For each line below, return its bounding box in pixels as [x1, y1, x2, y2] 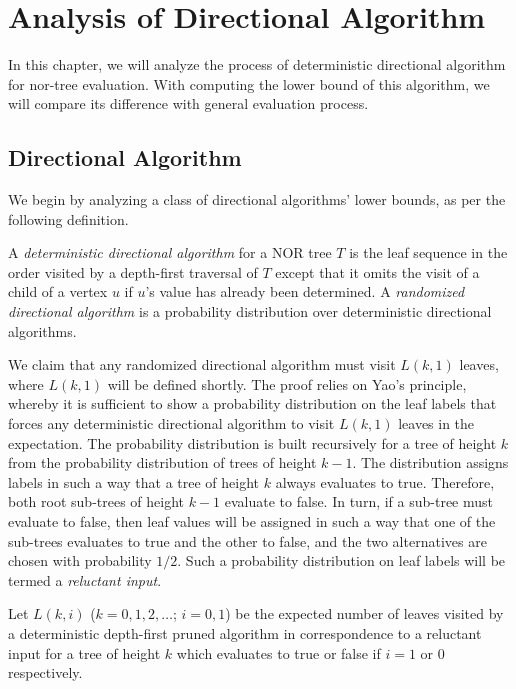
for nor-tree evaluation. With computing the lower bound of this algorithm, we [8, 73, 490, 94]
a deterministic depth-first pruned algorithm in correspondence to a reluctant [8, 622, 482, 643]
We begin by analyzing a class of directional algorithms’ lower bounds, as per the [8, 189, 506, 210]
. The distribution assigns [352, 452, 509, 473]
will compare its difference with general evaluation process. [8, 93, 369, 114]
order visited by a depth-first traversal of [8, 261, 258, 282]
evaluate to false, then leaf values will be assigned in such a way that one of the [8, 511, 496, 532]
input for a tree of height [8, 642, 161, 663]
